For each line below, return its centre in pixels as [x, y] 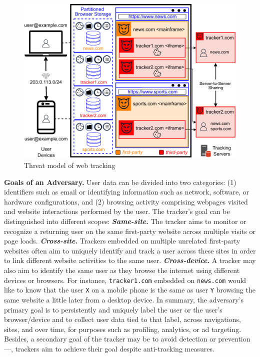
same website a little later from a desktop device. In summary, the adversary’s [124, 299]
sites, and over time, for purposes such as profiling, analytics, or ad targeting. [123, 329]
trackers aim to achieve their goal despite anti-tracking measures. [115, 348]
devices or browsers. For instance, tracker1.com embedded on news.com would [125, 280]
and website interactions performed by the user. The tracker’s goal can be [117, 211]
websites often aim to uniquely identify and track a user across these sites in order [130, 250]
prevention [234, 339]
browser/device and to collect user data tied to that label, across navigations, [122, 319]
